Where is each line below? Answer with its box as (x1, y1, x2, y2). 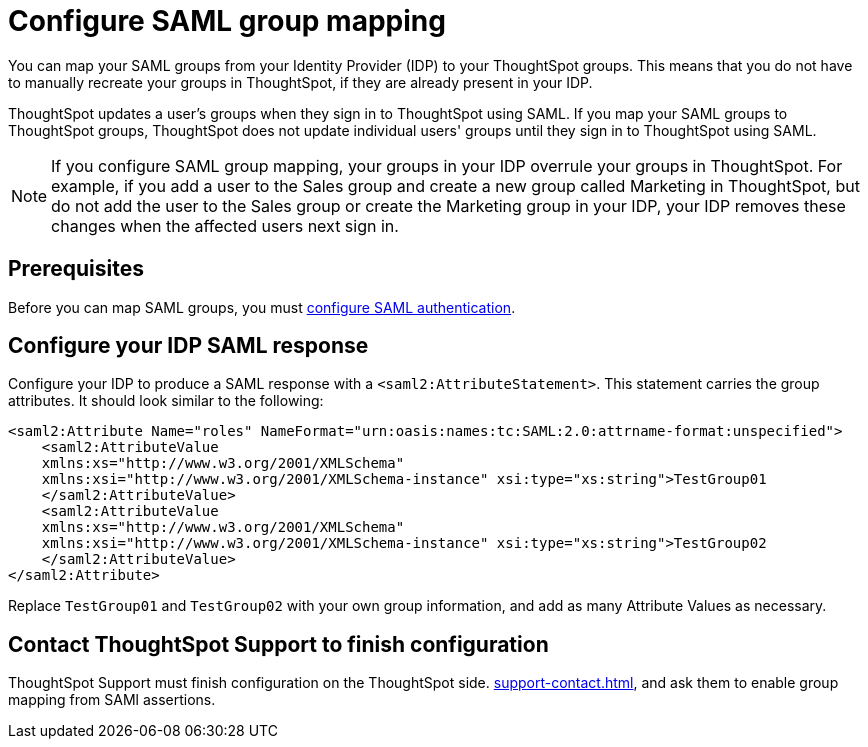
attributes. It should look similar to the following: (8, 392, 324, 410)
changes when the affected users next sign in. (51, 215, 399, 236)
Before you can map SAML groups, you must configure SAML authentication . (8, 298, 516, 316)
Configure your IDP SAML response (8, 333, 369, 359)
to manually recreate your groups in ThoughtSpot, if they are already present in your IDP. (8, 73, 593, 91)
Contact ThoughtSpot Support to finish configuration (8, 631, 549, 657)
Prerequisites (8, 256, 144, 282)
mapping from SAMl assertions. (8, 691, 216, 709)
